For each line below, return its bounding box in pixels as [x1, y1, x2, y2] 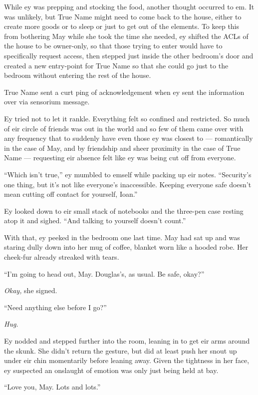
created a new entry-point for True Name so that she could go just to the [4, 60, 229, 70]
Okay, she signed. [4, 285, 57, 296]
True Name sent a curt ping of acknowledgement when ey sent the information [4, 86, 245, 97]
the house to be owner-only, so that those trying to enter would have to [4, 40, 223, 51]
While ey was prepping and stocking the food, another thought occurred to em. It [4, 1, 255, 11]
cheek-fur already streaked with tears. [4, 252, 119, 262]
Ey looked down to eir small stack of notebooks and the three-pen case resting [4, 205, 244, 216]
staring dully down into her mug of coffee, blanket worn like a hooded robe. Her [4, 242, 249, 252]
